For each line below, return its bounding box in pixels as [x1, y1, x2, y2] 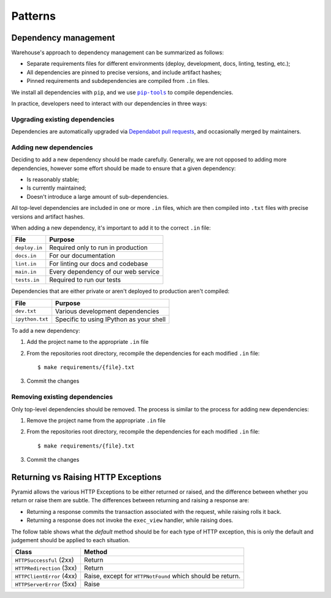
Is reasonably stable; [26, 176, 80, 184]
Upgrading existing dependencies [11, 115, 115, 123]
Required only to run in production [49, 243, 148, 252]
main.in [15, 268, 37, 275]
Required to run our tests [49, 276, 121, 284]
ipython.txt [15, 316, 48, 322]
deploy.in [15, 244, 43, 251]
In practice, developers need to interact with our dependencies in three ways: [11, 100, 208, 107]
